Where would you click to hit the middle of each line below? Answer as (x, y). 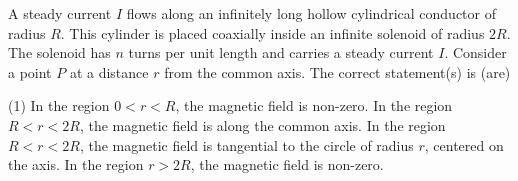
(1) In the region (59, 105)
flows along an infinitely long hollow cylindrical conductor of (311, 13)
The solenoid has (59, 52)
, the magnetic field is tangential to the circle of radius (246, 144)
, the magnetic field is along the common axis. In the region (262, 124)
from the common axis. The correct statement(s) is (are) (337, 71)
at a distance (109, 71)
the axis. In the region (76, 164)
